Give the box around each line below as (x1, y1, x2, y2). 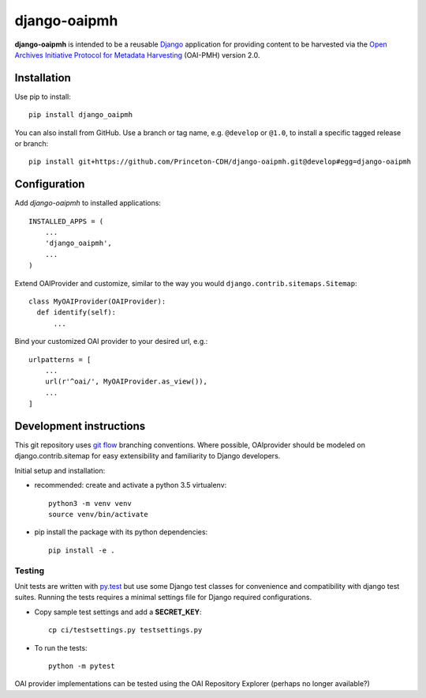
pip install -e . (48, 545, 115, 555)
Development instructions (14, 419, 146, 432)
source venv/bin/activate (48, 510, 149, 519)
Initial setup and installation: (14, 466, 106, 475)
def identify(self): (36, 308, 117, 317)
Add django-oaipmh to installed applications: (14, 198, 162, 208)
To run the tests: (34, 643, 88, 652)
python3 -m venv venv (48, 499, 132, 507)
